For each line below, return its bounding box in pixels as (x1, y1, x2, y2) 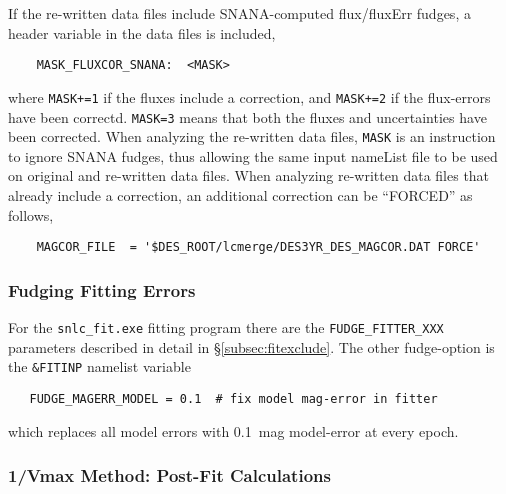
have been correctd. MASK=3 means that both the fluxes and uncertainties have (8, 106, 487, 127)
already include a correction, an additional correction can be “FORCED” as (8, 185, 473, 205)
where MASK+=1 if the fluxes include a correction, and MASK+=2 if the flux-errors (8, 86, 491, 107)
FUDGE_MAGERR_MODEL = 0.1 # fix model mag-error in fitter (29, 391, 438, 406)
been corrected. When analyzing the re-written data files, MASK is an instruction (8, 126, 496, 147)
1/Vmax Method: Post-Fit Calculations (8, 463, 331, 488)
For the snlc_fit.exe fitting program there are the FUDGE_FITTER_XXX (8, 317, 444, 338)
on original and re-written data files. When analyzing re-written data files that (8, 165, 490, 186)
